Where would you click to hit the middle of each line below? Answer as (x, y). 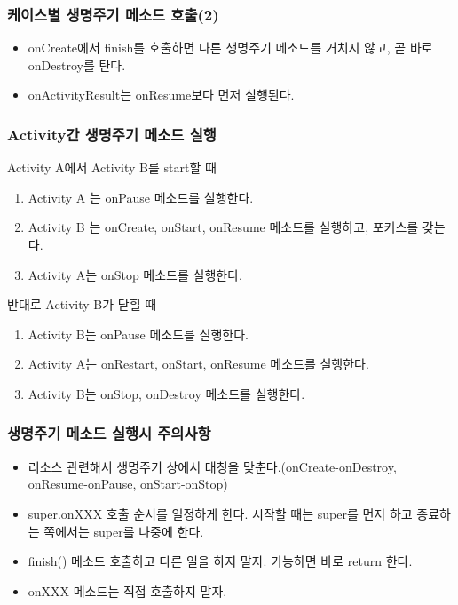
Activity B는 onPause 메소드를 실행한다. (138, 334)
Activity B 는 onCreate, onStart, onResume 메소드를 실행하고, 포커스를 (223, 227)
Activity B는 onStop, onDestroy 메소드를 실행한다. (166, 393)
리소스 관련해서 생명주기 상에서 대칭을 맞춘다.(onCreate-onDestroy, (212, 466)
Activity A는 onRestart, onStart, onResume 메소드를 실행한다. (198, 364)
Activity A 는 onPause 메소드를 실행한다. (141, 197)
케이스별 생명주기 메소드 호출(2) (113, 14)
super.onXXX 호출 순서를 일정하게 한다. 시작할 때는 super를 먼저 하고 (220, 513)
